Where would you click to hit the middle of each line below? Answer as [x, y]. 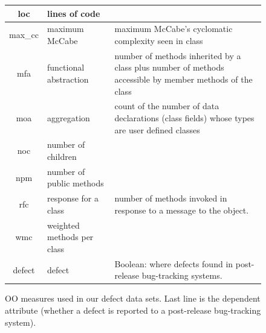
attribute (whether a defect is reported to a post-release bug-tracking [133, 310]
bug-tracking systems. [182, 275]
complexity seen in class [159, 40]
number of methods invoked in [171, 198]
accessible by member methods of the [183, 79]
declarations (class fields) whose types [184, 118]
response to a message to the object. [182, 210]
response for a [73, 198]
